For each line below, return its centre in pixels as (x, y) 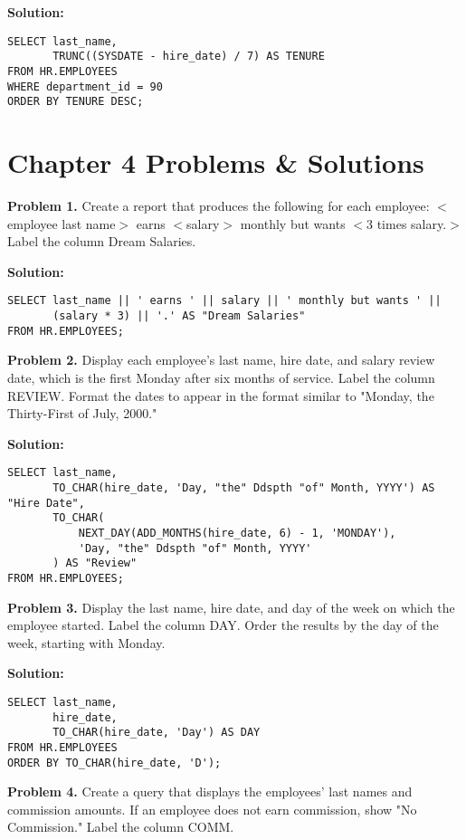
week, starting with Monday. (86, 642)
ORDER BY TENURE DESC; (76, 102)
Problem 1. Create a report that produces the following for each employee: (219, 205)
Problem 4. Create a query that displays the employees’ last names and (210, 791)
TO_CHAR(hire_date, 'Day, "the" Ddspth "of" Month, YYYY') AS (244, 487)
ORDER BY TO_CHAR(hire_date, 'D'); (114, 763)
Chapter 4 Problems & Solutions (216, 162)
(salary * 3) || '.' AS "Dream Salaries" (179, 316)
